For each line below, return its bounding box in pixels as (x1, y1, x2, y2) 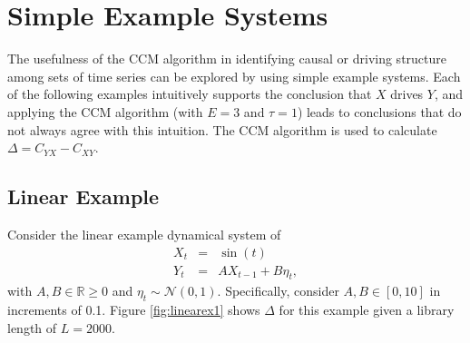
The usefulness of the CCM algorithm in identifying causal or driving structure (7, 49, 447, 68)
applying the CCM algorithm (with (7, 102, 203, 121)
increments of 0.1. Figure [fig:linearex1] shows (7, 300, 260, 319)
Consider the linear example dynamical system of (7, 224, 281, 243)
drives (390, 84, 424, 103)
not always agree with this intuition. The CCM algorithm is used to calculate (7, 120, 437, 139)
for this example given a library (279, 300, 455, 319)
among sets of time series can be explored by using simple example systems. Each (7, 66, 461, 85)
